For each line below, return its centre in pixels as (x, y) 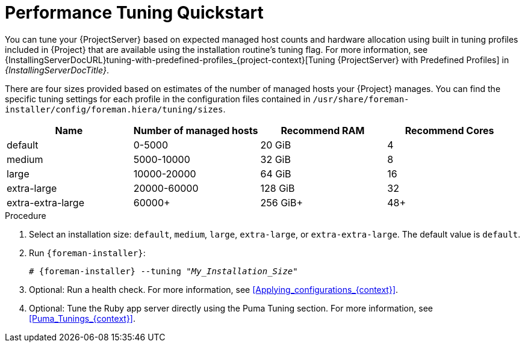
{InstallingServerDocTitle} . (57, 70)
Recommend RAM (323, 130)
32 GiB (275, 159)
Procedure (26, 215)
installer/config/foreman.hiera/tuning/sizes (114, 109)
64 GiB (276, 173)
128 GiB (278, 188)
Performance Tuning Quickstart (134, 13)
